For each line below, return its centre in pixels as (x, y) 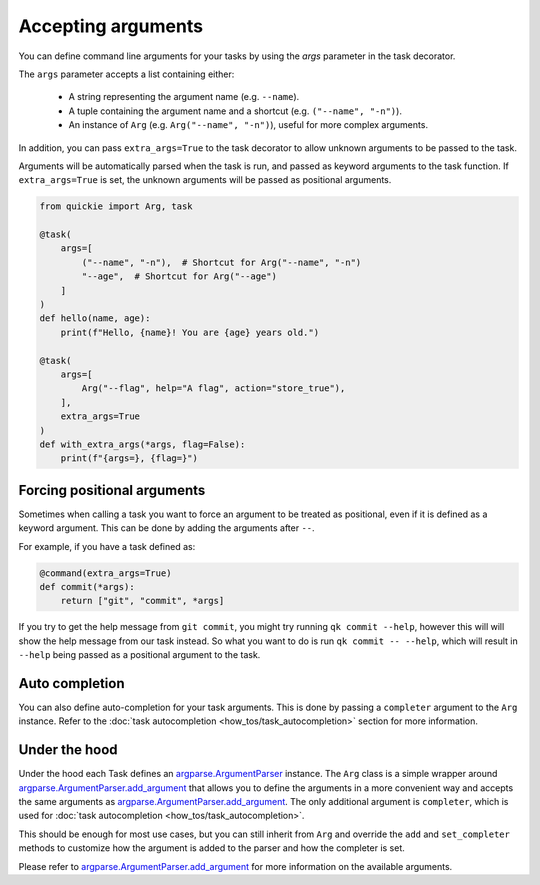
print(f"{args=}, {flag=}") (129, 458)
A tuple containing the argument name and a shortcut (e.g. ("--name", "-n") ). (235, 111)
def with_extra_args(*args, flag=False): (142, 444)
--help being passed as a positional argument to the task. (139, 655)
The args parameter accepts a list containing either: (126, 74)
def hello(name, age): (95, 318)
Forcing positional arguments (112, 490)
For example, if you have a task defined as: (107, 546)
